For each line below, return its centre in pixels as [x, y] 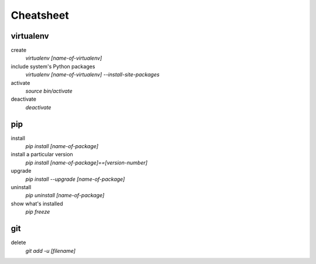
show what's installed [37, 203]
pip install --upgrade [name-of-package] [75, 179]
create [18, 50]
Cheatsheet [40, 15]
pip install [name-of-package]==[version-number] [86, 162]
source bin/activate [49, 91]
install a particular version [42, 155]
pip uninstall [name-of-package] [65, 196]
